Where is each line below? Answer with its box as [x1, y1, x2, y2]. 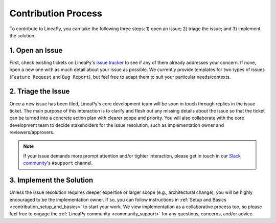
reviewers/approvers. [9, 129, 55, 136]
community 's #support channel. [23, 160, 93, 166]
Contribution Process [9, 8, 102, 19]
